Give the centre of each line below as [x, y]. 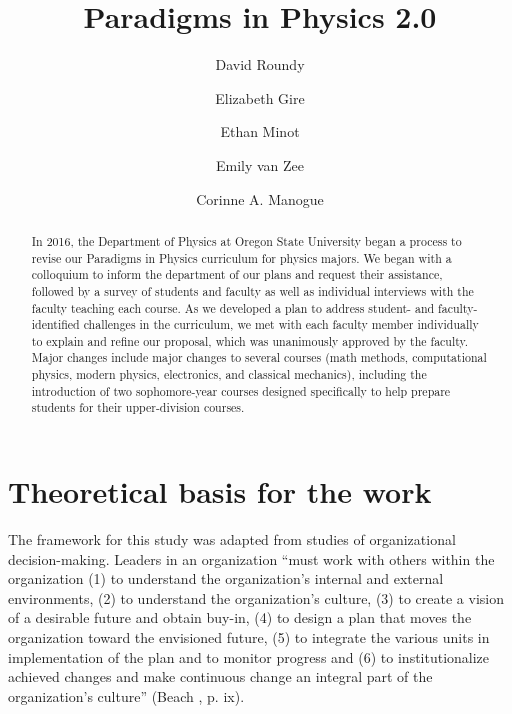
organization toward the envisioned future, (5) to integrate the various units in [249, 637]
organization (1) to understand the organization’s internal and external [226, 578]
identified [55, 324]
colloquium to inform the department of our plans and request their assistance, [237, 274]
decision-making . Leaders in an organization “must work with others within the [251, 558]
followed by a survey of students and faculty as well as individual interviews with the [252, 290]
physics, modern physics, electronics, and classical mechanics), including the [229, 374]
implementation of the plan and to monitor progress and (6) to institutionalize [249, 656]
